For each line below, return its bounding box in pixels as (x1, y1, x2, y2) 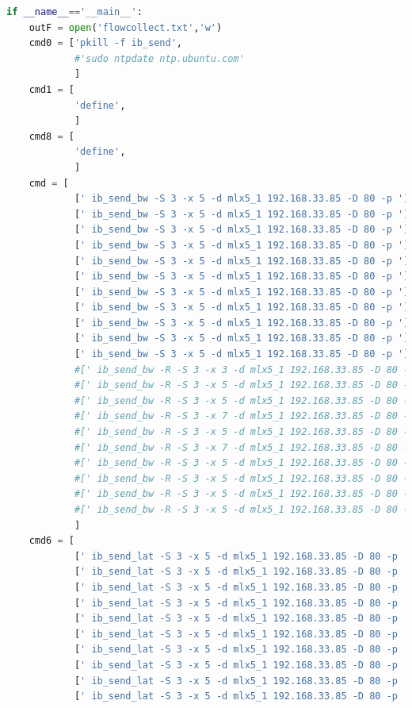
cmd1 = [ (29, 83, 74, 95)
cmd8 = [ (29, 130, 74, 142)
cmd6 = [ (29, 535, 74, 547)
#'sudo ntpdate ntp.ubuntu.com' (74, 52, 245, 64)
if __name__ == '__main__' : (6, 6, 143, 17)
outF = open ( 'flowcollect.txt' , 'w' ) (29, 21, 223, 33)
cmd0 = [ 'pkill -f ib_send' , (29, 37, 182, 49)
